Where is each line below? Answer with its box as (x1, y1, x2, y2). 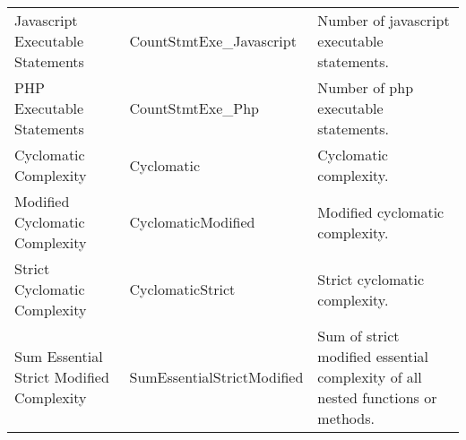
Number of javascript (317, 10, 450, 30)
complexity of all (317, 367, 422, 387)
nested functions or (317, 387, 437, 408)
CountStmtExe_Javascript (129, 30, 297, 51)
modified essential (317, 346, 429, 367)
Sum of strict (317, 325, 400, 346)
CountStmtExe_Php (129, 98, 259, 118)
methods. (317, 408, 375, 428)
